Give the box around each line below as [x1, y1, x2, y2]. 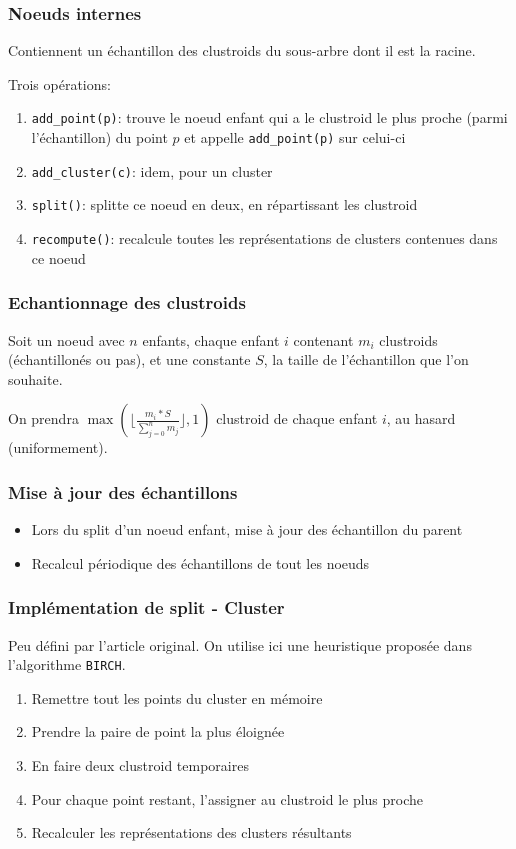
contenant [293, 329, 354, 350]
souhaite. [8, 368, 63, 389]
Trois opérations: [8, 73, 111, 94]
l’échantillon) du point [31, 127, 168, 148]
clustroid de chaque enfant [216, 408, 378, 429]
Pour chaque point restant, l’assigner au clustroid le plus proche [31, 788, 424, 809]
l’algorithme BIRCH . [8, 654, 126, 675]
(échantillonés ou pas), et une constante [8, 349, 251, 370]
